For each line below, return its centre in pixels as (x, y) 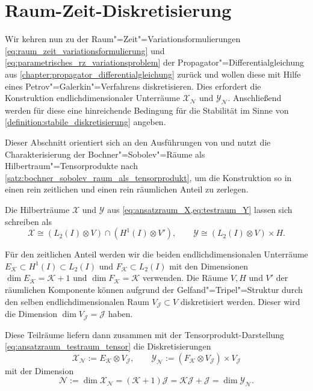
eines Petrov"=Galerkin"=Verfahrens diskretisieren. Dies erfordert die (133, 86)
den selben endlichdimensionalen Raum (77, 301)
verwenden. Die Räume (185, 278)
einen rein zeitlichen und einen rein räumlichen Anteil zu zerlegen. (127, 189)
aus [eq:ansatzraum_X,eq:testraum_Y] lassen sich (200, 210)
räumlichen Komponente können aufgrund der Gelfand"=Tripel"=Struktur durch (154, 290)
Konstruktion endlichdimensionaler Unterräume (92, 98)
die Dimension (31, 314)
